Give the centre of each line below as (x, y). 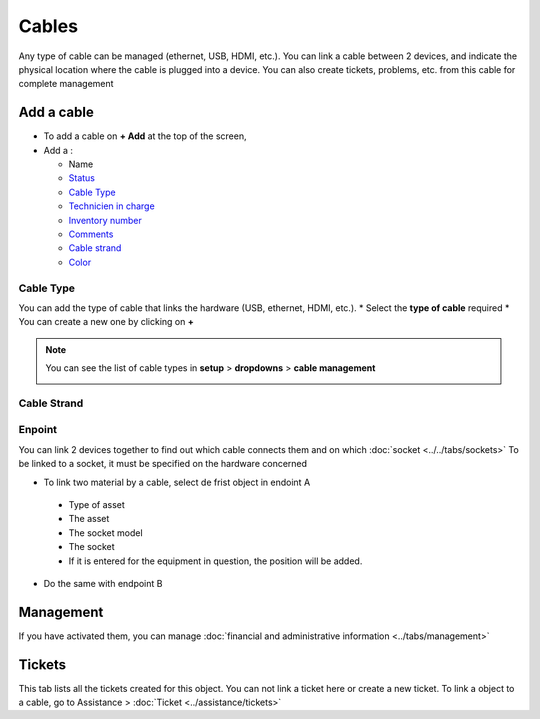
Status (81, 178)
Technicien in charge (111, 206)
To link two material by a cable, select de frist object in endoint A (177, 482)
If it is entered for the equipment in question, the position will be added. (215, 561)
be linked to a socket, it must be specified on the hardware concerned (163, 464)
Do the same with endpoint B (103, 583)
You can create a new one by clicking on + (106, 322)
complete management (66, 84)
